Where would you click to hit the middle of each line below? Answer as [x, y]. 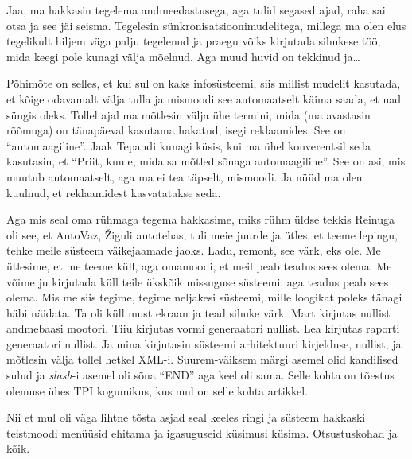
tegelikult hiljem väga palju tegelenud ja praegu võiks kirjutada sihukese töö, [194, 41]
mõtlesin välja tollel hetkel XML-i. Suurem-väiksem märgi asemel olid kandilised [202, 359]
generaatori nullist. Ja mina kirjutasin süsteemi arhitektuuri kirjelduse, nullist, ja [204, 343]
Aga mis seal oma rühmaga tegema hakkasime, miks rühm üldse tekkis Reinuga [200, 219]
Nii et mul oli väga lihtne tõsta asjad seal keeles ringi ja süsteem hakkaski [186, 417]
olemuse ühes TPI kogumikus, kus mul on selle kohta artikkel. [157, 390]
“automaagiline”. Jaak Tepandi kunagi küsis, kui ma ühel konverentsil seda [189, 145]
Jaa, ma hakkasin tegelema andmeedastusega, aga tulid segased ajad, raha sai [196, 10]
